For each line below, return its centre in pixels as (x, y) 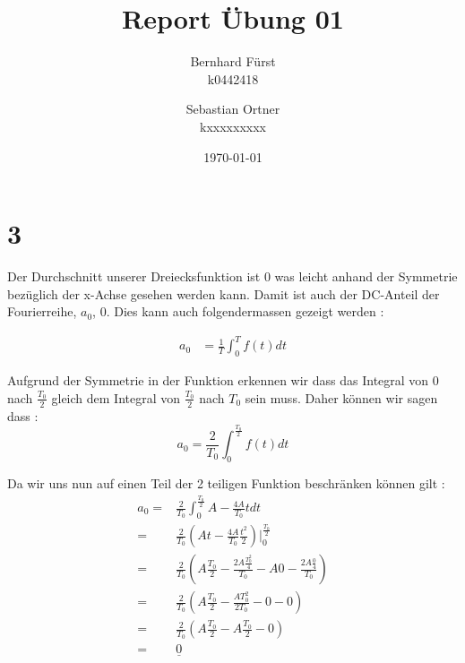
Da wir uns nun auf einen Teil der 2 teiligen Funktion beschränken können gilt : (226, 483)
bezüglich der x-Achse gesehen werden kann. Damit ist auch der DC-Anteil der (224, 293)
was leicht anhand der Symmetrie (366, 276)
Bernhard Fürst (233, 61)
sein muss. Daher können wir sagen (341, 397)
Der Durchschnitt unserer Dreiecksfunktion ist (134, 276)
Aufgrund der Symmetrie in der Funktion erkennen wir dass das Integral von (218, 380)
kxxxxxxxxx (233, 126)
